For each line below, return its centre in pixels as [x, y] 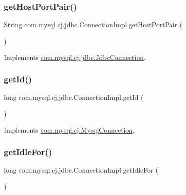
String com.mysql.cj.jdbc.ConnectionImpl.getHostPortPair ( [93, 25]
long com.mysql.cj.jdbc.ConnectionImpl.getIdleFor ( [81, 170]
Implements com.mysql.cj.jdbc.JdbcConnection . [75, 57]
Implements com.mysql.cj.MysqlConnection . [69, 130]
